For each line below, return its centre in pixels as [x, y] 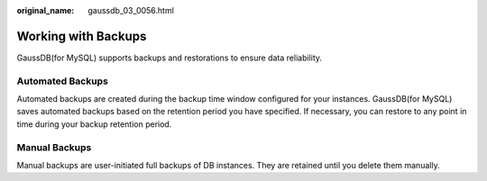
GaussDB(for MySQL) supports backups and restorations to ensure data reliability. [170, 58]
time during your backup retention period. [94, 124]
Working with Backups [82, 36]
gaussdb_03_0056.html [131, 10]
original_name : [46, 10]
